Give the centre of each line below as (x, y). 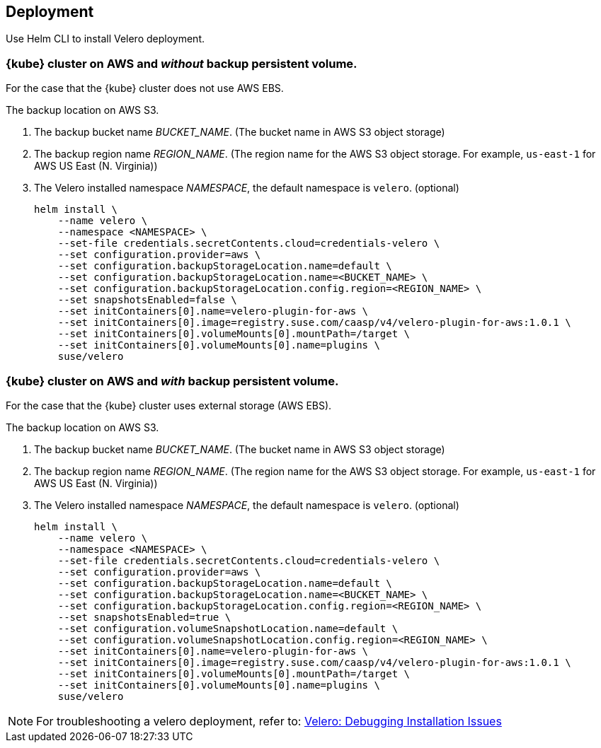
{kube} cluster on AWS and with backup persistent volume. (172, 381)
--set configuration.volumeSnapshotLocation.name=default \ (228, 628)
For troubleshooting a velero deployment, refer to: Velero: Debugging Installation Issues (269, 721)
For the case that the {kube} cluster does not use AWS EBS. (145, 88)
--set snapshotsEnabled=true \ (144, 617)
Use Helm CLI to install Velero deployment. (105, 39)
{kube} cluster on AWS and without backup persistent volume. (182, 63)
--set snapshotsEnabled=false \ (147, 300)
